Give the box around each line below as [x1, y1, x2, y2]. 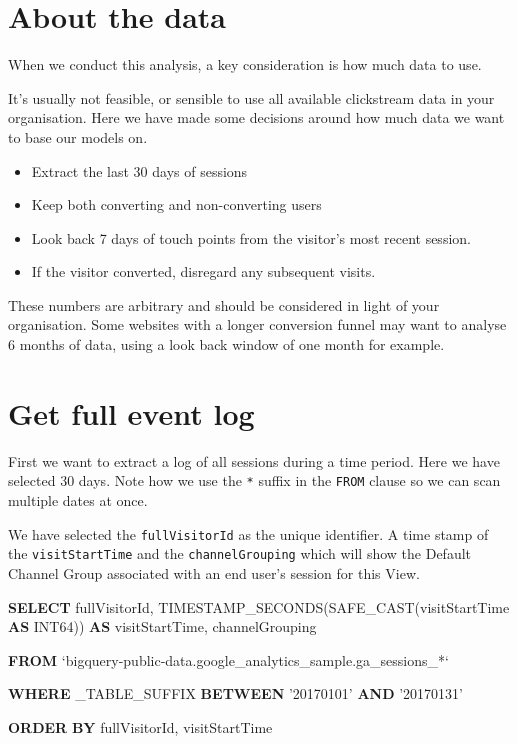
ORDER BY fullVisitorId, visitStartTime [8, 716, 273, 737]
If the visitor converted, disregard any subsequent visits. [31, 261, 376, 282]
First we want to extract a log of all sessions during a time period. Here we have [8, 450, 500, 471]
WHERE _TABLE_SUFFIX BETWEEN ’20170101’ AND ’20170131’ [8, 683, 463, 704]
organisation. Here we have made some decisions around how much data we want [8, 107, 505, 128]
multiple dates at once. [8, 490, 148, 511]
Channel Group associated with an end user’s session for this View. [8, 562, 420, 583]
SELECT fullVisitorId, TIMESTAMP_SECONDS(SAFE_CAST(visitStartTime [8, 596, 510, 617]
